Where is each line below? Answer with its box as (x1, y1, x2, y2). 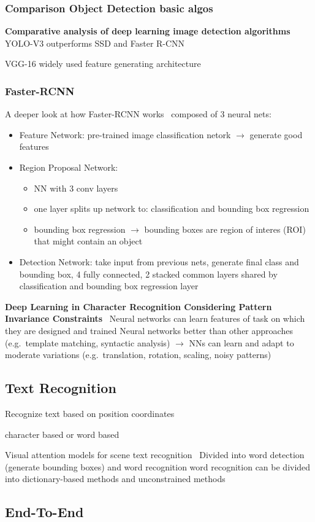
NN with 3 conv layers (34, 181, 118, 194)
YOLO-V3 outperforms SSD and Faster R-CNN (5, 36, 185, 49)
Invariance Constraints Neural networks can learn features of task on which (5, 312, 305, 325)
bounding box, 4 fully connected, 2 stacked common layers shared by (19, 267, 278, 280)
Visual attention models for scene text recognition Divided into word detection (5, 448, 305, 461)
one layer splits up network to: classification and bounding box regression (34, 202, 309, 215)
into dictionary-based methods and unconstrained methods (5, 472, 226, 485)
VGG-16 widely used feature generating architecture (5, 57, 201, 70)
